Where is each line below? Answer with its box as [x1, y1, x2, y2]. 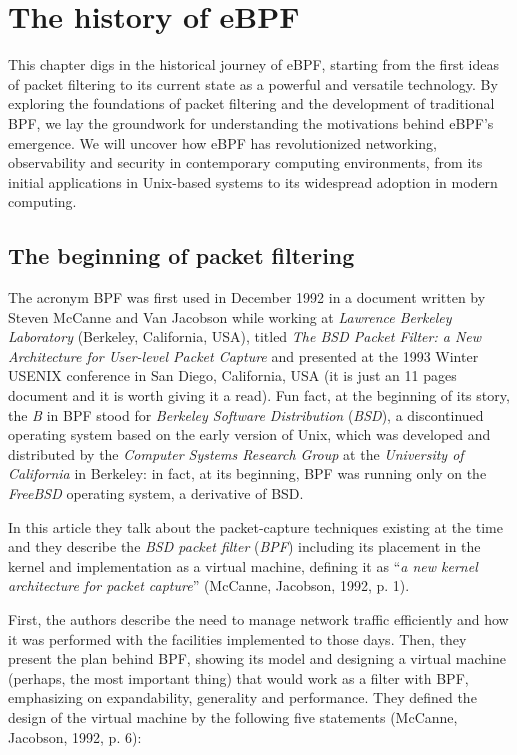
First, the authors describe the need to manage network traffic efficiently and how [8, 608, 509, 629]
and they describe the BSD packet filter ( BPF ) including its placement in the [8, 536, 481, 557]
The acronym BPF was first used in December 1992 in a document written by [8, 287, 486, 308]
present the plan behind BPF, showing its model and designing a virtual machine [8, 648, 507, 669]
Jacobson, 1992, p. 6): [8, 726, 142, 747]
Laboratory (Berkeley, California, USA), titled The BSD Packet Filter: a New [8, 326, 482, 347]
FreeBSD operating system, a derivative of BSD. [8, 483, 304, 504]
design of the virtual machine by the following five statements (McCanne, [8, 706, 458, 727]
